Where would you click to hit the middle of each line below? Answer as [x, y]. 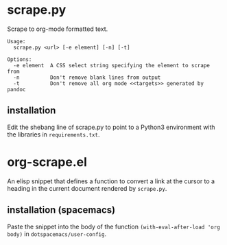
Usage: [16, 41]
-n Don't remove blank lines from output [87, 78]
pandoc [16, 89]
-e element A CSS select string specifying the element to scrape [112, 65]
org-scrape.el [47, 162]
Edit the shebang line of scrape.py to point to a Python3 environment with [111, 127]
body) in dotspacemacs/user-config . [57, 234]
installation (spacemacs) [61, 210]
